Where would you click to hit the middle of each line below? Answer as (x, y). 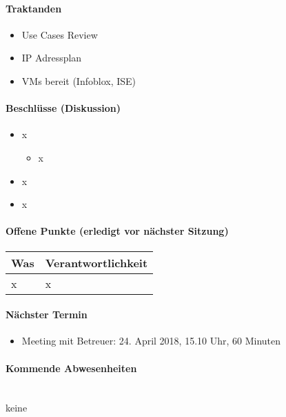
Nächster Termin (47, 314)
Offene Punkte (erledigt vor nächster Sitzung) (117, 231)
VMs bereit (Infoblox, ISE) (79, 80)
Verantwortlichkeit (96, 262)
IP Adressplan (52, 58)
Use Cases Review (60, 34)
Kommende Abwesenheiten (71, 368)
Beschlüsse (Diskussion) (63, 108)
